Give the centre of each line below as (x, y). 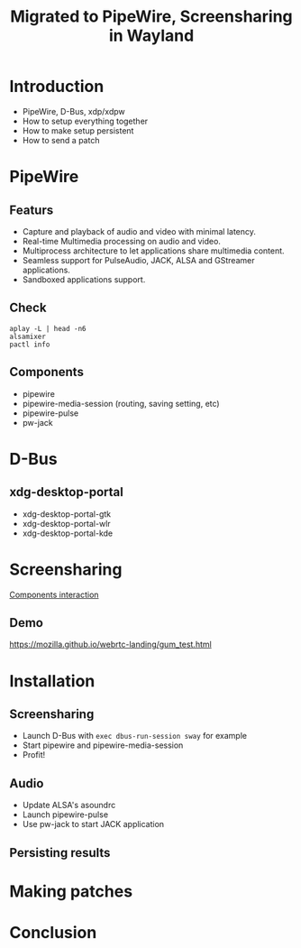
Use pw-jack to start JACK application (93, 824)
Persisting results (60, 853)
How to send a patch (61, 140)
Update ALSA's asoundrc (69, 805)
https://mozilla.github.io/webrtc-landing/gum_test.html (110, 644)
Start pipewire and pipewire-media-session (103, 745)
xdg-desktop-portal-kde (68, 533)
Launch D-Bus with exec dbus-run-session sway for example (135, 736)
